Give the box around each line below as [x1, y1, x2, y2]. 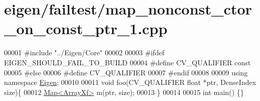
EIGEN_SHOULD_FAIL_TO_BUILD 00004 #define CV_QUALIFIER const [4, 57, 251, 67]
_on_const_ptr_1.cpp [4, 18, 168, 39]
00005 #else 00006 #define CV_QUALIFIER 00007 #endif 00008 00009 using [4, 67, 248, 77]
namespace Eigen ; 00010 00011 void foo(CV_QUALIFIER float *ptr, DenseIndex [4, 77, 256, 87]
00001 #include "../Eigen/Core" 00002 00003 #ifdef [4, 47, 165, 58]
